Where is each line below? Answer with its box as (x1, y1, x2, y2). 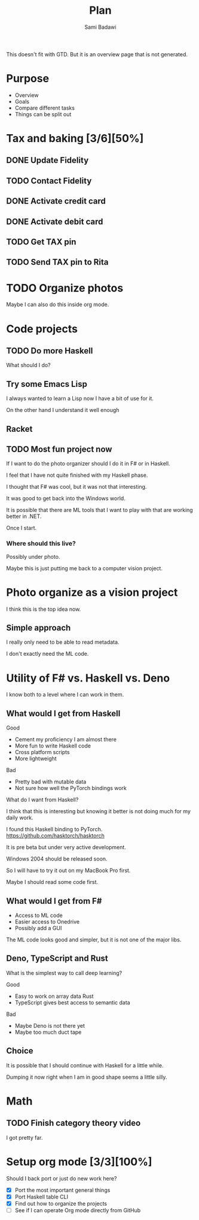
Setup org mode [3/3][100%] (6, 1155, 152, 1168)
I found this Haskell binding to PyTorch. (6, 826, 103, 833)
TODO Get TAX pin (6, 237, 76, 247)
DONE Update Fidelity (6, 155, 89, 165)
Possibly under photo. (6, 553, 60, 560)
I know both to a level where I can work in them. (6, 691, 124, 698)
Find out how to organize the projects (14, 1200, 108, 1207)
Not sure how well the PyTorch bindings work (14, 785, 127, 792)
